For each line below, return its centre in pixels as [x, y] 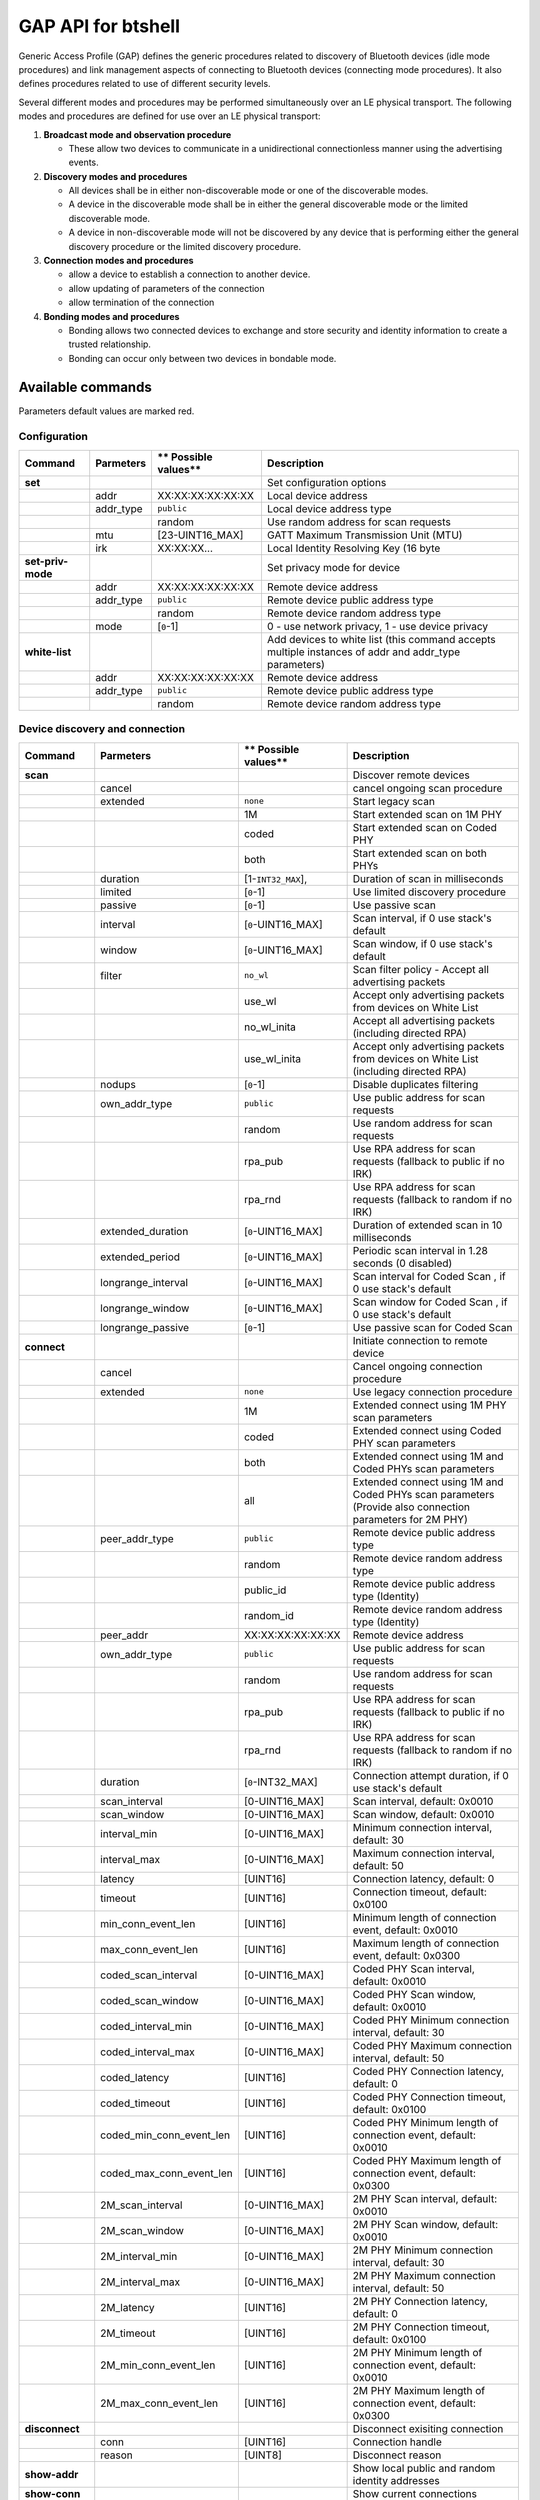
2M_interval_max [140, 2282]
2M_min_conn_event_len [158, 2365]
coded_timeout [135, 2103]
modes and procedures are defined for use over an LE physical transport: [169, 116]
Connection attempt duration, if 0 [430, 1775]
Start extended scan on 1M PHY [427, 814]
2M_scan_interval [141, 2205]
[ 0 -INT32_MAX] [281, 1782]
